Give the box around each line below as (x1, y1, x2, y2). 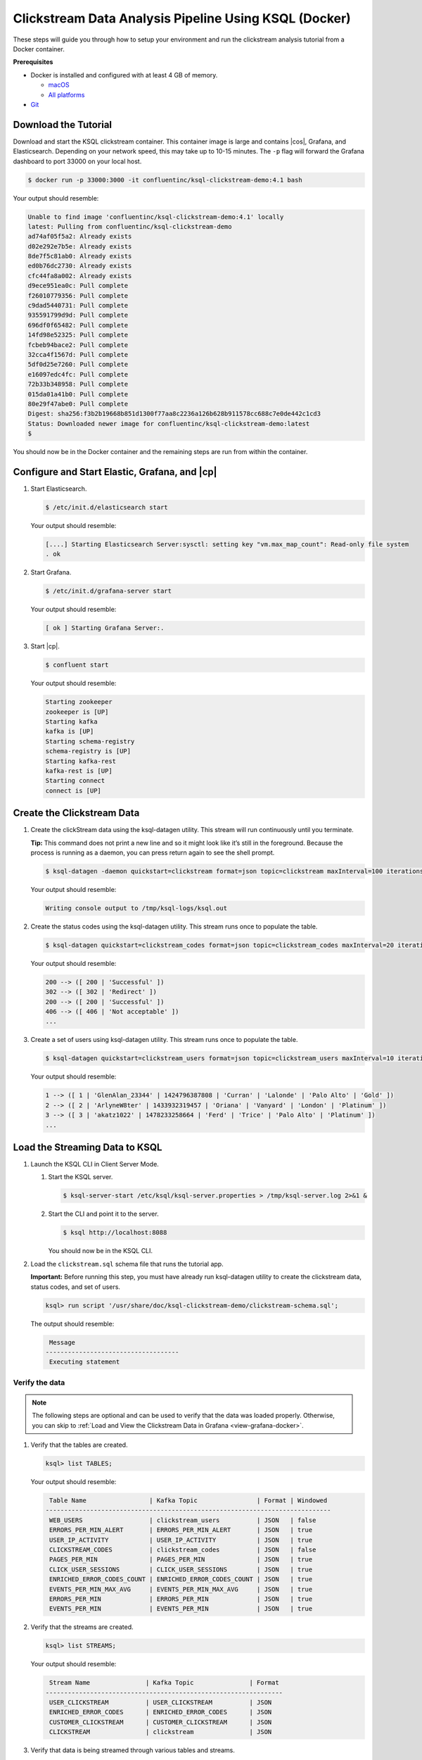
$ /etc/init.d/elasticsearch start (45, 503, 168, 511)
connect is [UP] (45, 786, 102, 795)
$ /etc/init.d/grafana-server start (45, 587, 172, 595)
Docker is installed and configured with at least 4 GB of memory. (30, 70, 218, 79)
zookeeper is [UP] (45, 708, 109, 716)
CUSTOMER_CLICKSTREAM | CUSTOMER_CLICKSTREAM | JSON (49, 1718, 272, 1726)
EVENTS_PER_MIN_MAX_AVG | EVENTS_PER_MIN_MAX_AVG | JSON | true (49, 1585, 313, 1593)
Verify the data (13, 1377, 65, 1387)
